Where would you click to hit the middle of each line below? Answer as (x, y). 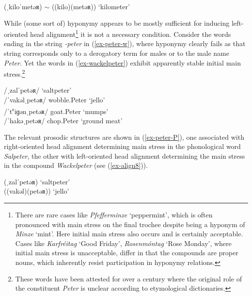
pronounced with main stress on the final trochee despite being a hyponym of (130, 224)
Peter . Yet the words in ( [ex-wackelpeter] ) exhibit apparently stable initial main (123, 62)
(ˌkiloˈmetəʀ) (23, 6)
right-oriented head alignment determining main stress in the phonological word (122, 146)
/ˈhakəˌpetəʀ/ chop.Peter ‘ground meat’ (63, 120)
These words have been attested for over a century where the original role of (128, 278)
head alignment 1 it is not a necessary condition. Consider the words (131, 33)
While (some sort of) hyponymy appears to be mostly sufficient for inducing (117, 23)
